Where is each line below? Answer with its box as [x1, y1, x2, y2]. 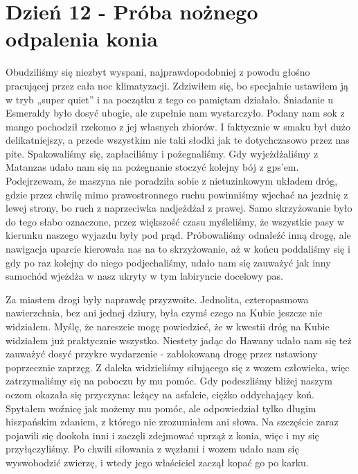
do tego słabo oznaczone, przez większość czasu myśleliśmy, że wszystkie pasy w [6, 214, 345, 228]
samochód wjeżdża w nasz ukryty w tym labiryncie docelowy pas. [6, 269, 283, 283]
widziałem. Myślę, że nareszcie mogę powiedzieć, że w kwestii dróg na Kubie [6, 319, 330, 333]
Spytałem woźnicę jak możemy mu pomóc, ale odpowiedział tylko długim [6, 400, 316, 415]
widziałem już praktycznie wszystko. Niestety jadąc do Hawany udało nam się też [6, 332, 352, 347]
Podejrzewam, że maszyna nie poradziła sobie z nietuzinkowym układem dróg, [6, 173, 338, 188]
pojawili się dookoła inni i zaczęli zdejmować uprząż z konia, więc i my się [6, 428, 319, 442]
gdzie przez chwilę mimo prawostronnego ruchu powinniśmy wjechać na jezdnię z [6, 187, 348, 201]
